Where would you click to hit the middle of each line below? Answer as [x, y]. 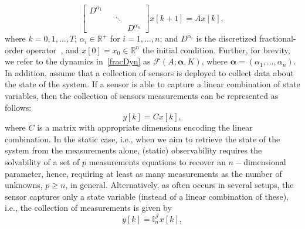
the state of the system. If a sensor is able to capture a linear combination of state [152, 84]
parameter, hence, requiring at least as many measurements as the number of [143, 173]
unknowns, [24, 185]
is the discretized [226, 38]
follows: [18, 107]
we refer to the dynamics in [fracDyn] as [78, 61]
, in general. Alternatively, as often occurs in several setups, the [179, 185]
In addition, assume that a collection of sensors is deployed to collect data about [149, 72]
